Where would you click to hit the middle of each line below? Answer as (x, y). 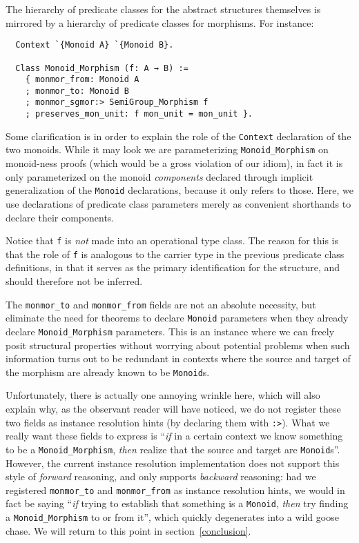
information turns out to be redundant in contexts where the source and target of (178, 358)
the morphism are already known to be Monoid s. (108, 372)
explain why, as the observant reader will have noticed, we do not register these (173, 409)
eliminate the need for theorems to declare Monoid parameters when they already (177, 318)
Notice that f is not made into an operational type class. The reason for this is (172, 240)
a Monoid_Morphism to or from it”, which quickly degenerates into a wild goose (172, 517)
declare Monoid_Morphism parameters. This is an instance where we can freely (170, 331)
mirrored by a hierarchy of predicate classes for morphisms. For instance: (160, 22)
